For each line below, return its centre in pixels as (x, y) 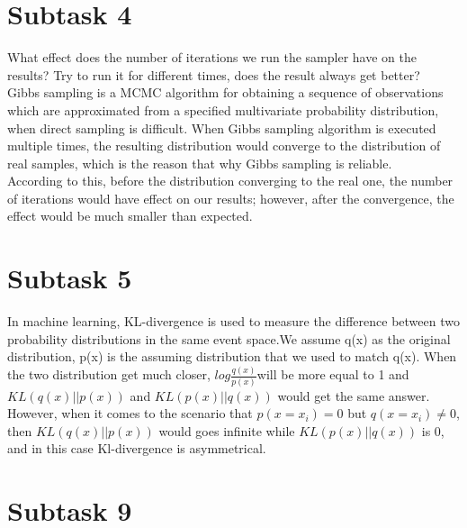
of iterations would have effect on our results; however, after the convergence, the (231, 198)
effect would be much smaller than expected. (130, 216)
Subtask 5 (70, 278)
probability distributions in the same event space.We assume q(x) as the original (229, 338)
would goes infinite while (227, 430)
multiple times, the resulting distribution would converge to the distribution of (224, 146)
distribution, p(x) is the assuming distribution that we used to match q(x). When (232, 356)
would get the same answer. (354, 395)
